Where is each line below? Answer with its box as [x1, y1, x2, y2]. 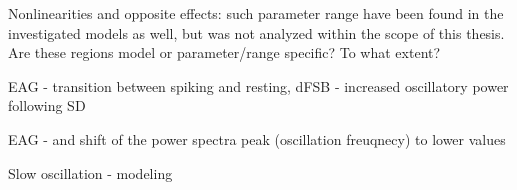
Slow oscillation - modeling [8, 162, 173, 183]
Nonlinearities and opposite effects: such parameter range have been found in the [8, 3, 504, 23]
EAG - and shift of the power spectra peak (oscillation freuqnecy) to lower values [8, 128, 506, 149]
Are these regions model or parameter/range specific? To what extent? [8, 42, 441, 63]
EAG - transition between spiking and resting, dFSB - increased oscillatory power [8, 75, 509, 96]
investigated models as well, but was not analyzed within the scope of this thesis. [8, 22, 505, 43]
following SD [8, 95, 86, 116]
